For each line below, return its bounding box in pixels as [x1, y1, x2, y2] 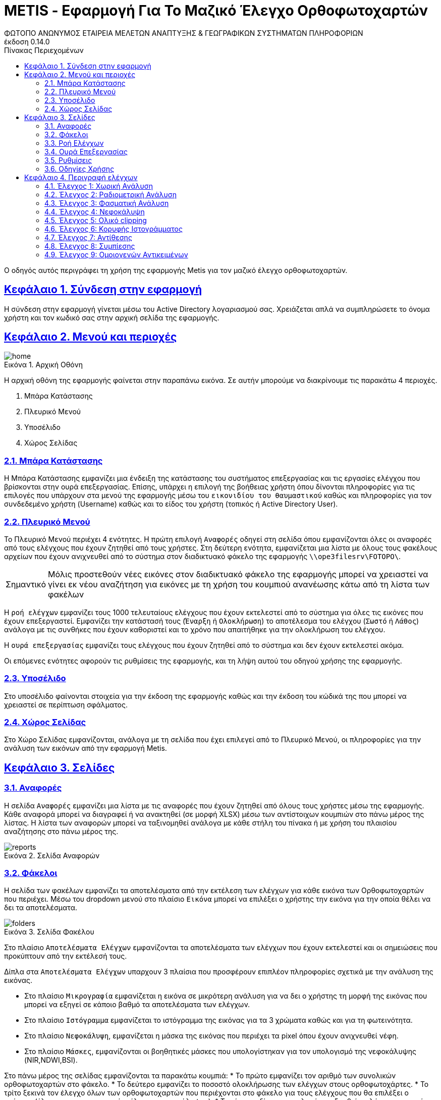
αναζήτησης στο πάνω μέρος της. [4, 827, 119, 836]
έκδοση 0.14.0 [4, 37, 50, 46]
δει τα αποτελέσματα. [4, 903, 77, 912]
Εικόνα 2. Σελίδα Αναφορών [4, 851, 100, 860]
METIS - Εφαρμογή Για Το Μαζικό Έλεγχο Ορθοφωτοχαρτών [4, 2, 428, 19]
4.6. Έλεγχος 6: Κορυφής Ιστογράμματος [44, 224, 183, 233]
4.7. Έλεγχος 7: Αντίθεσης [44, 233, 132, 242]
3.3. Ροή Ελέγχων [44, 138, 104, 147]
